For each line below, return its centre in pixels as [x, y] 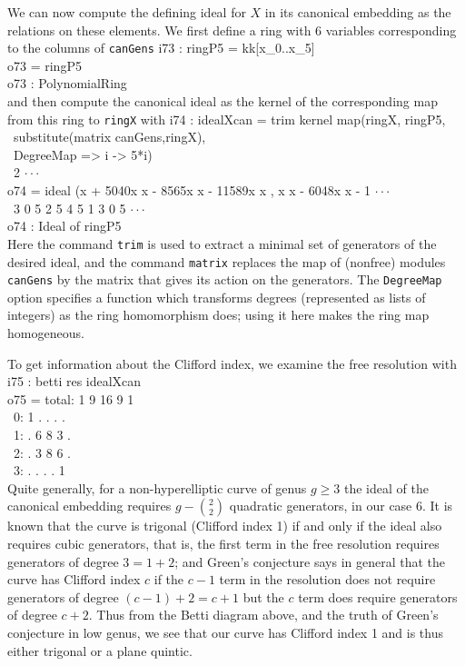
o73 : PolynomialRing [67, 83]
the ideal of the [386, 487]
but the [263, 596]
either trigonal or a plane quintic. [100, 650]
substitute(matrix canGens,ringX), [109, 137]
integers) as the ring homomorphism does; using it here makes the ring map [218, 315]
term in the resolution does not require [327, 579]
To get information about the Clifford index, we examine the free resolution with [232, 363]
